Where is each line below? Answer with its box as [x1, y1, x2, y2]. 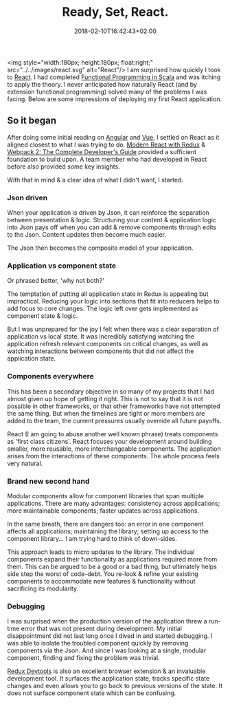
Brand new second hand [7, 476, 90, 486]
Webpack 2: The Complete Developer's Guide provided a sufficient [7, 147, 197, 156]
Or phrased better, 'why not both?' [7, 277, 105, 285]
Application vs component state [7, 261, 117, 270]
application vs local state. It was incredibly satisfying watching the [7, 332, 195, 341]
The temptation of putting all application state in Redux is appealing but [7, 290, 209, 298]
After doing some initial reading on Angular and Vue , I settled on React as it [7, 133, 220, 141]
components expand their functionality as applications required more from [7, 555, 218, 563]
